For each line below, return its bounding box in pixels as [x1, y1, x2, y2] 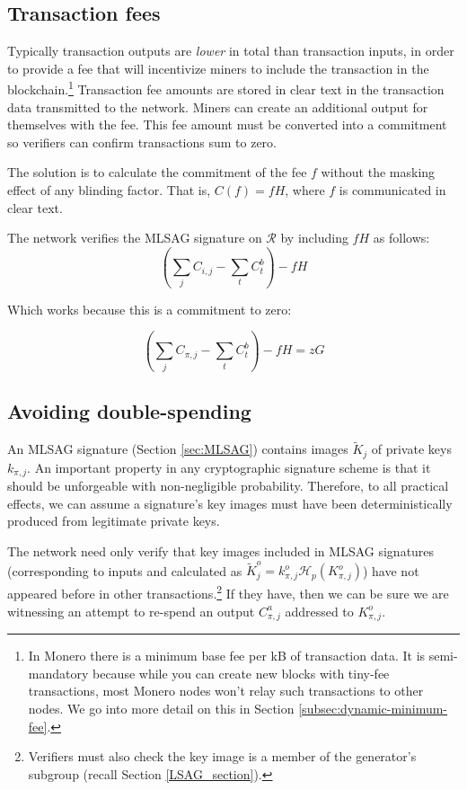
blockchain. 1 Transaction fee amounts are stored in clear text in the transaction [7, 77, 445, 99]
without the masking [321, 163, 436, 182]
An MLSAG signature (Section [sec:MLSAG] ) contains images [7, 439, 348, 458]
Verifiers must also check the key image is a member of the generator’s [28, 747, 417, 766]
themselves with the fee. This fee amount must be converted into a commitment [7, 115, 447, 134]
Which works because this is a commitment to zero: [7, 299, 292, 318]
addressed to [285, 601, 354, 620]
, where [285, 181, 325, 200]
